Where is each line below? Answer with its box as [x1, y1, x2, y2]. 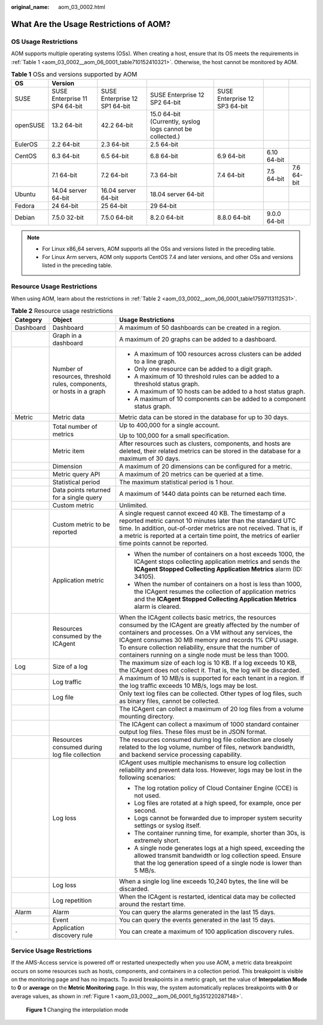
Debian [14, 214, 35, 222]
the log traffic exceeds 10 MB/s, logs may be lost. [119, 681, 258, 690]
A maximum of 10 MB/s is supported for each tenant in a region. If [119, 674, 304, 683]
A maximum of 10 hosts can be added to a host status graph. [134, 387, 305, 396]
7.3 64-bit [150, 171, 178, 179]
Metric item [52, 447, 85, 455]
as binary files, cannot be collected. [119, 697, 220, 705]
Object [52, 315, 72, 324]
